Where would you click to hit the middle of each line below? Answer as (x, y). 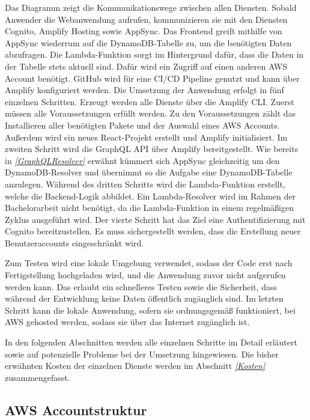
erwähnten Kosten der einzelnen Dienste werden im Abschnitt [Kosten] (135, 366)
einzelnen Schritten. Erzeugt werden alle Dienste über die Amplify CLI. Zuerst (150, 101)
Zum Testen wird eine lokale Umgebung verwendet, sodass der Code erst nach (149, 263)
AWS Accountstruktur (76, 409)
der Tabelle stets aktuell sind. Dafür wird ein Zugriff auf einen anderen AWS (146, 66)
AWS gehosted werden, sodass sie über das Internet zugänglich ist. (127, 322)
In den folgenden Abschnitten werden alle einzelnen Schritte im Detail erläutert (151, 342)
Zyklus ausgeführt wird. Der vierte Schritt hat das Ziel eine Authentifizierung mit (155, 219)
